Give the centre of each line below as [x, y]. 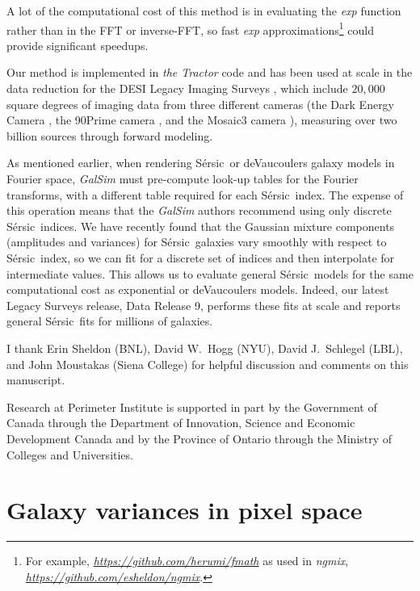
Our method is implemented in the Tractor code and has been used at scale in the [210, 72]
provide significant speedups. [78, 45]
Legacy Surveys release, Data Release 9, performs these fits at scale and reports [204, 305]
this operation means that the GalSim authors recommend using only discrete [199, 210]
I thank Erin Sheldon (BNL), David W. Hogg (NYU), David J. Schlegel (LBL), [205, 348]
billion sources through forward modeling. [110, 135]
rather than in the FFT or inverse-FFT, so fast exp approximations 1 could [191, 28]
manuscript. [36, 380]
